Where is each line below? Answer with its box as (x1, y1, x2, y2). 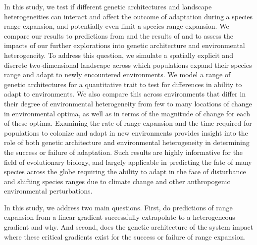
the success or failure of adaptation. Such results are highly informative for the (4, 147, 243, 157)
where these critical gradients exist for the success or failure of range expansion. (4, 231, 246, 242)
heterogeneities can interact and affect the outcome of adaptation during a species (4, 11, 253, 21)
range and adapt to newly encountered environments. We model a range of (4, 69, 231, 80)
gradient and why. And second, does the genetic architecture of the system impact (4, 222, 254, 232)
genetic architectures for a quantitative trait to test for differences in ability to (4, 79, 242, 89)
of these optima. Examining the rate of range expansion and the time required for (4, 118, 252, 128)
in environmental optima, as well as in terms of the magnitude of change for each (4, 108, 250, 118)
